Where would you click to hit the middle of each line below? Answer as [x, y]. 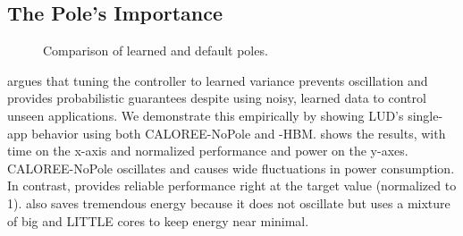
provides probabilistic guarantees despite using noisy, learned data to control [217, 98]
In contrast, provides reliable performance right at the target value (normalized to [232, 185]
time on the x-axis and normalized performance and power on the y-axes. [208, 151]
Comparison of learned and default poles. [156, 51]
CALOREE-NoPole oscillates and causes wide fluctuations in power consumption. [231, 168]
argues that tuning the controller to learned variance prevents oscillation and [218, 80]
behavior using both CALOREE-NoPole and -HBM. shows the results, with [239, 133]
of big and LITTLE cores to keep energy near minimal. [158, 220]
